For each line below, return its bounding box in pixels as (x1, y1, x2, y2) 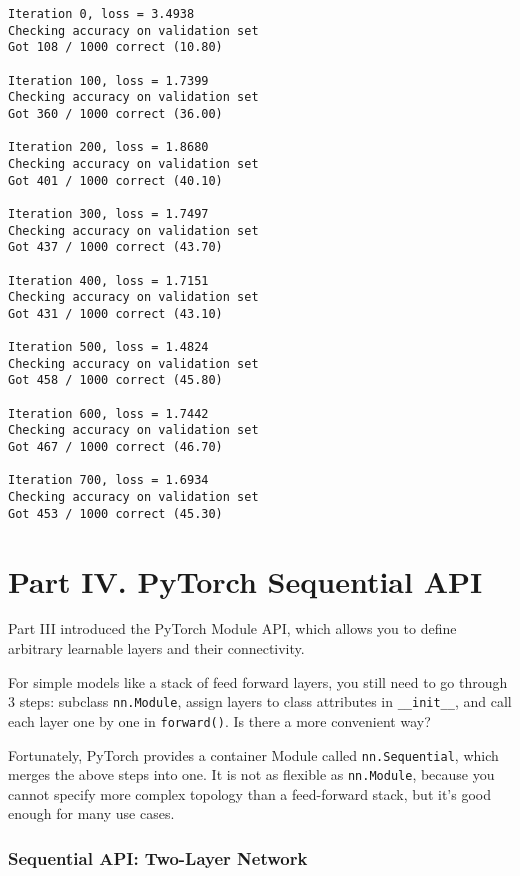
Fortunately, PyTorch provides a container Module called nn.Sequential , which (8, 744, 499, 765)
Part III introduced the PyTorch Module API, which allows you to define (8, 618, 457, 639)
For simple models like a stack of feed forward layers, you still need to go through (8, 671, 508, 692)
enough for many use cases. (8, 803, 175, 824)
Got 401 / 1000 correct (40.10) (8, 173, 223, 188)
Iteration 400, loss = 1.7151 (8, 273, 209, 288)
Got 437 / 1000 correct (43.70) (8, 240, 223, 255)
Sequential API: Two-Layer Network (8, 845, 308, 870)
